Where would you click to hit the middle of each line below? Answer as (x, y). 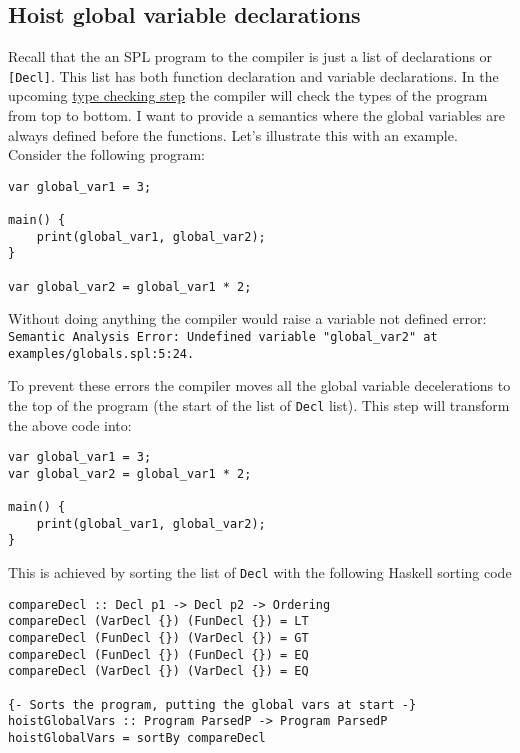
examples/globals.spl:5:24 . (101, 353)
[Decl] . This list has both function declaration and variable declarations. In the (253, 75)
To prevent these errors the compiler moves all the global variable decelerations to (259, 385)
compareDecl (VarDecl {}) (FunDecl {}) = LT (158, 621)
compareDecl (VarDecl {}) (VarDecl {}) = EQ (158, 671)
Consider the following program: (106, 154)
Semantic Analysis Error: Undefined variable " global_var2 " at (223, 337)
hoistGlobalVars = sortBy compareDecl (137, 738)
